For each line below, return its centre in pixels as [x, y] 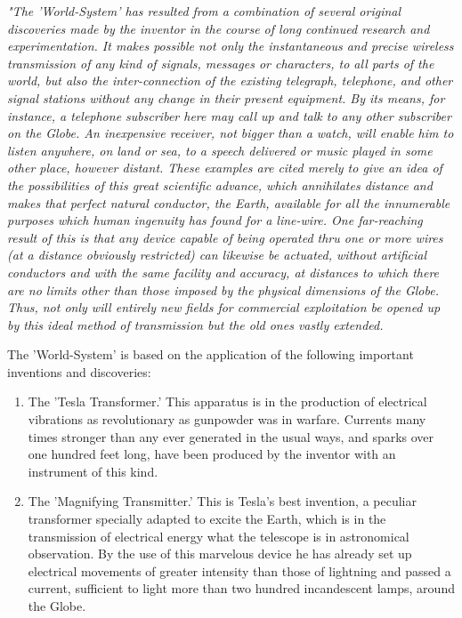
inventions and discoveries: [79, 371]
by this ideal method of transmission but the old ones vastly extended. [195, 324]
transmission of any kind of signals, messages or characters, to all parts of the [221, 63]
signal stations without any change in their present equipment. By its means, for [226, 97]
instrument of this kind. [93, 471]
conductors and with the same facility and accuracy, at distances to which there [223, 272]
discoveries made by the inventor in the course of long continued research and [219, 28]
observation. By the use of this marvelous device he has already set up [220, 554]
